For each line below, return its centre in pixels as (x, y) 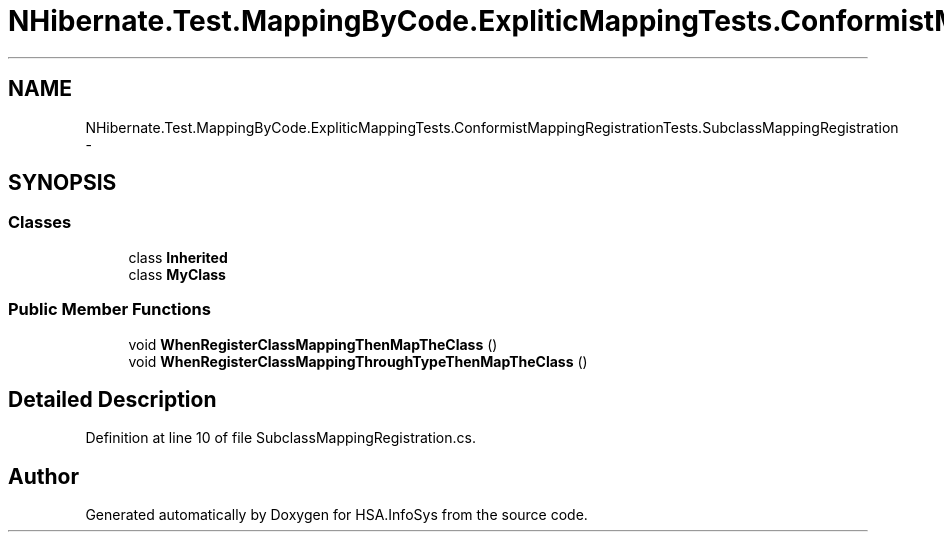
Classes (40, 222)
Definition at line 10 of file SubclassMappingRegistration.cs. (280, 438)
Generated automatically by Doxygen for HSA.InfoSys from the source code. (336, 515)
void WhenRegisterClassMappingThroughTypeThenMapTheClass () (358, 361)
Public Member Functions (109, 309)
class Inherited (178, 257)
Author (43, 476)
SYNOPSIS (62, 183)
